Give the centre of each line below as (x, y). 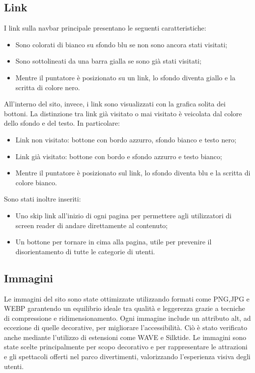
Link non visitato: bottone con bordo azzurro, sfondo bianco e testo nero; (126, 139)
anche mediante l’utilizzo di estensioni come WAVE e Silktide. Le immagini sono (125, 337)
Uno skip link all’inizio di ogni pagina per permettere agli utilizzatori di (124, 215)
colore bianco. (36, 182)
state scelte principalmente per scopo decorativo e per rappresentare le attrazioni (126, 347)
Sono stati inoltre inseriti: (42, 199)
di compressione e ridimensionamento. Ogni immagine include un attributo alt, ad (127, 318)
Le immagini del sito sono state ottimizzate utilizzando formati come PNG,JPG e (127, 298)
